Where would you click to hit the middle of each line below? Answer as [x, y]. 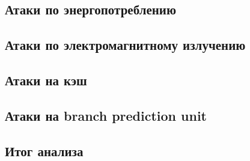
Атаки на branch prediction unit [106, 115]
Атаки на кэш [46, 80]
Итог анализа [44, 150]
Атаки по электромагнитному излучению [125, 45]
